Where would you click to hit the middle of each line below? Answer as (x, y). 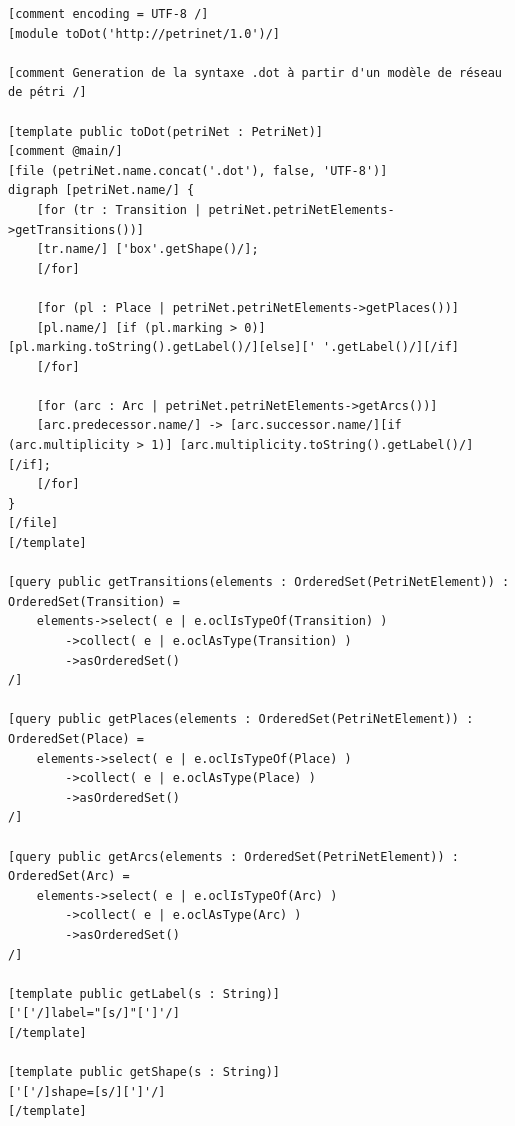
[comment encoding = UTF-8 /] (108, 14)
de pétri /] (47, 92)
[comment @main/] (65, 151)
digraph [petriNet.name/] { (101, 190)
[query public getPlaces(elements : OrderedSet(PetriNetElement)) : (241, 719)
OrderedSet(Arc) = (69, 876)
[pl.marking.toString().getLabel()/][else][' (162, 347)
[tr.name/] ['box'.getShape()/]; (147, 249)
